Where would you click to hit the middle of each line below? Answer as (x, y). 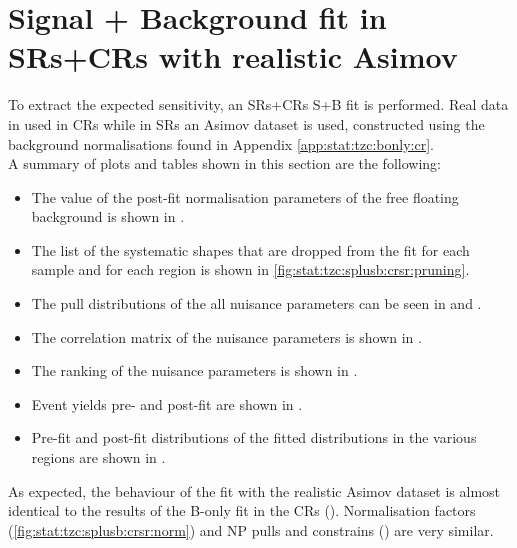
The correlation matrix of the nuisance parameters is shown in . (226, 336)
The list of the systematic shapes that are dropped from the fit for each (250, 249)
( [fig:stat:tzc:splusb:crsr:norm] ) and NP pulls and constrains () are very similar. (251, 529)
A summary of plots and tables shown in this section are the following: (224, 163)
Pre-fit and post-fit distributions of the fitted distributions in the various (254, 437)
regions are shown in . (98, 457)
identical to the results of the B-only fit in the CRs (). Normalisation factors (242, 510)
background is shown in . (108, 216)
